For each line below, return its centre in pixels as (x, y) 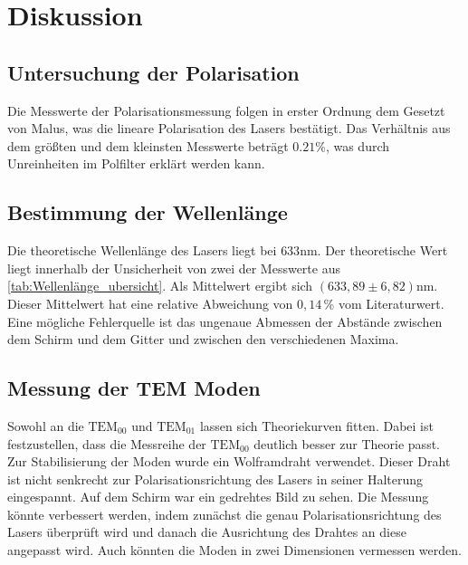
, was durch (358, 145)
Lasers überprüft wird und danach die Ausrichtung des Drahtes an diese (207, 532)
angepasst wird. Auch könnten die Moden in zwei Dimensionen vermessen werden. (234, 550)
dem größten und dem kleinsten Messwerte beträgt (148, 145)
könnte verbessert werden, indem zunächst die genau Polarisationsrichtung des (224, 514)
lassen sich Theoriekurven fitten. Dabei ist (316, 425)
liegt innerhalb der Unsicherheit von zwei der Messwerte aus (174, 268)
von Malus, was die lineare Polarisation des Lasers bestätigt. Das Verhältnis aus (229, 128)
